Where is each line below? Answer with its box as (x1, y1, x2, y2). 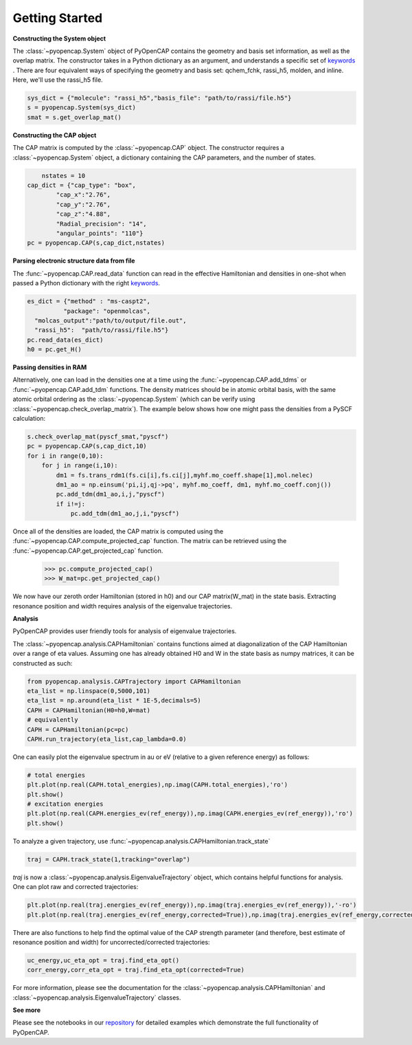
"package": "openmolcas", (62, 307, 151, 315)
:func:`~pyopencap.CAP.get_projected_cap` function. (12, 547, 163, 555)
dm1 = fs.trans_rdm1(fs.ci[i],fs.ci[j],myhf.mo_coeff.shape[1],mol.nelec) (56, 471, 314, 479)
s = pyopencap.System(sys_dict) (27, 104, 137, 111)
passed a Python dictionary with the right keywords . (12, 279, 161, 287)
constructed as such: (12, 659, 73, 667)
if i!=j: (56, 500, 86, 508)
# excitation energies (27, 800, 104, 808)
